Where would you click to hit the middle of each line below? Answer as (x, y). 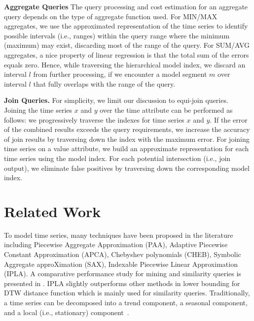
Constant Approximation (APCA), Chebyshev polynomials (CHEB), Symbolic (123, 254)
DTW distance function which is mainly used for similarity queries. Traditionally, (127, 293)
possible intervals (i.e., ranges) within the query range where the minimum (117, 35)
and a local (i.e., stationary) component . (67, 312)
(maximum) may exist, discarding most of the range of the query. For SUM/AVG (127, 45)
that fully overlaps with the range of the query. (104, 83)
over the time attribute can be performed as (166, 110)
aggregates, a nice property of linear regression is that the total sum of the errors (127, 54)
